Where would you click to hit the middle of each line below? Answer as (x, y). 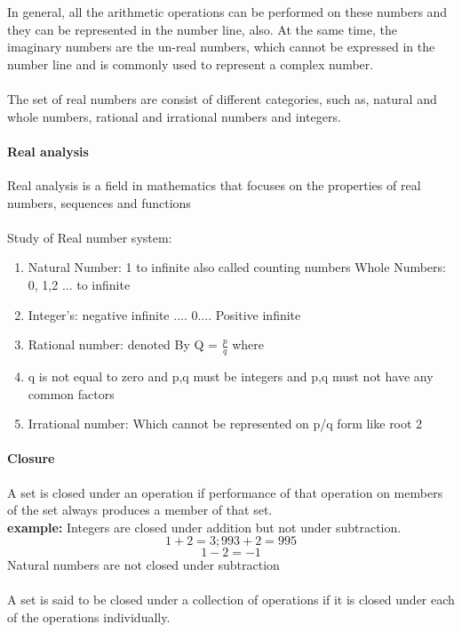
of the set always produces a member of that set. (140, 510)
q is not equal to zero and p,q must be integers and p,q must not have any (231, 376)
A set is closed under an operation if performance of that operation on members (225, 492)
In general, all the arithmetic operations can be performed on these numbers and (227, 12)
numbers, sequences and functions (99, 202)
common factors (71, 393)
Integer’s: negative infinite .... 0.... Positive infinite (164, 314)
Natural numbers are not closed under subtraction (143, 565)
